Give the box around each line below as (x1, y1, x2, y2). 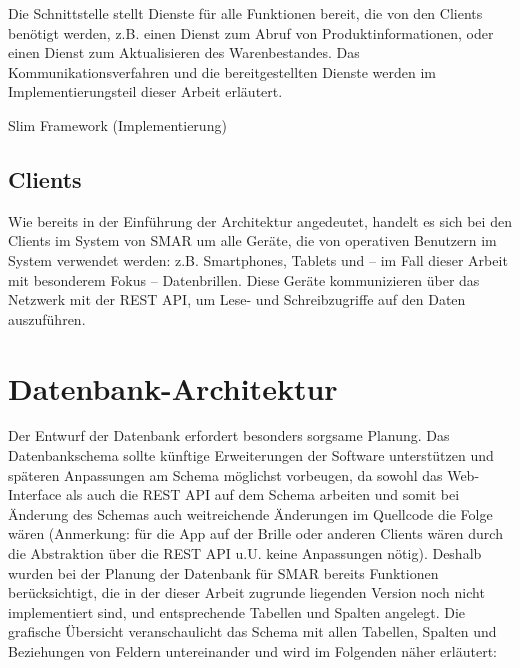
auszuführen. (8, 308, 86, 329)
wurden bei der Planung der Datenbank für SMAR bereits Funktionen (8, 562, 439, 583)
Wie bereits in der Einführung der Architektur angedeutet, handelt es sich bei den (8, 210, 512, 231)
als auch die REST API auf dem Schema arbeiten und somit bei (65, 484, 460, 505)
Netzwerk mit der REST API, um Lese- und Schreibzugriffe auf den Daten (8, 289, 466, 310)
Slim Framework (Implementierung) (8, 114, 227, 135)
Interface (8, 484, 62, 505)
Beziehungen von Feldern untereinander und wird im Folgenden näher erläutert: (8, 640, 497, 661)
